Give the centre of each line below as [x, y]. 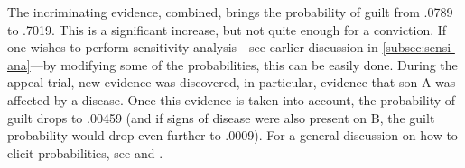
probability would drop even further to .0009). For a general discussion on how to [232, 135]
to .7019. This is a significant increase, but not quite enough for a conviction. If [227, 29]
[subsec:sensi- [418, 47]
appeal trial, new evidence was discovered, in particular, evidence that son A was [232, 82]
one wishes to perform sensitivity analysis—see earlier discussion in [193, 47]
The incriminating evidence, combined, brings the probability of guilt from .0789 [230, 12]
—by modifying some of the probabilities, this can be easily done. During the [244, 64]
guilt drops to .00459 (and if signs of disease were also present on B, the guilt [221, 117]
